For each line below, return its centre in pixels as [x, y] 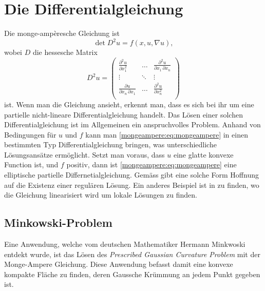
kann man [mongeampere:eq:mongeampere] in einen [167, 134]
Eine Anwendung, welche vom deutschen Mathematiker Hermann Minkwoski [125, 244]
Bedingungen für [30, 134]
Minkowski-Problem [58, 222]
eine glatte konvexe [203, 154]
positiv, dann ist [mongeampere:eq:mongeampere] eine [152, 164]
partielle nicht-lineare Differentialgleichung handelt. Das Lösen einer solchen [124, 114]
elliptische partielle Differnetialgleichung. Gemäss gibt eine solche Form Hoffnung [131, 175]
